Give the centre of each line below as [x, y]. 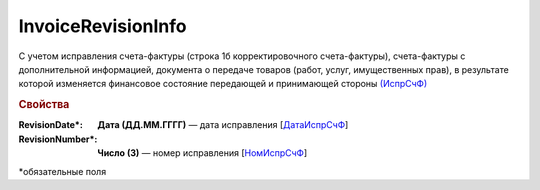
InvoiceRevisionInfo [102, 26]
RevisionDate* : [51, 125]
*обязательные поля [62, 171]
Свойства [44, 105]
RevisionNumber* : [58, 139]
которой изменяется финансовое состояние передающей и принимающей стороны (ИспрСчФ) [223, 84]
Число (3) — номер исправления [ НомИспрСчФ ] [202, 153]
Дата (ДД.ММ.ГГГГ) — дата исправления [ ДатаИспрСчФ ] [223, 125]
